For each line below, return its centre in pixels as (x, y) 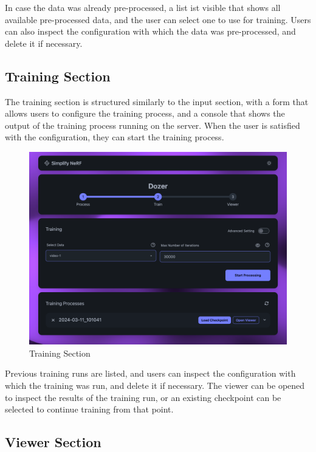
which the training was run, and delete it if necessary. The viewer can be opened (155, 385)
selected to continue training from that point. (89, 409)
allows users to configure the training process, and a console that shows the (145, 113)
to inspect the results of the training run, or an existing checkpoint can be (143, 397)
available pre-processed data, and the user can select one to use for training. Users (158, 19)
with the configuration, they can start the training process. (115, 137)
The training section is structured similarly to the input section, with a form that (157, 101)
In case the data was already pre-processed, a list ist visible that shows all (143, 7)
